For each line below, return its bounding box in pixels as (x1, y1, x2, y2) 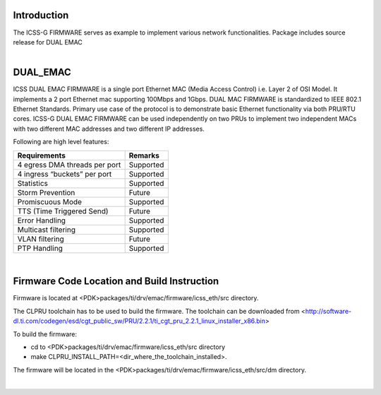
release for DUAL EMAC (13, 37, 83, 46)
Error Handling (17, 216, 66, 225)
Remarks (128, 151, 160, 160)
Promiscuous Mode (17, 196, 83, 206)
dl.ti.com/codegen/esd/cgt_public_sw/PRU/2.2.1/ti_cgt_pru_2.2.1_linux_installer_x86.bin (13, 317, 266, 325)
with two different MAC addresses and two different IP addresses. (13, 124, 205, 133)
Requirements (17, 151, 66, 160)
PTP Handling (17, 243, 64, 253)
